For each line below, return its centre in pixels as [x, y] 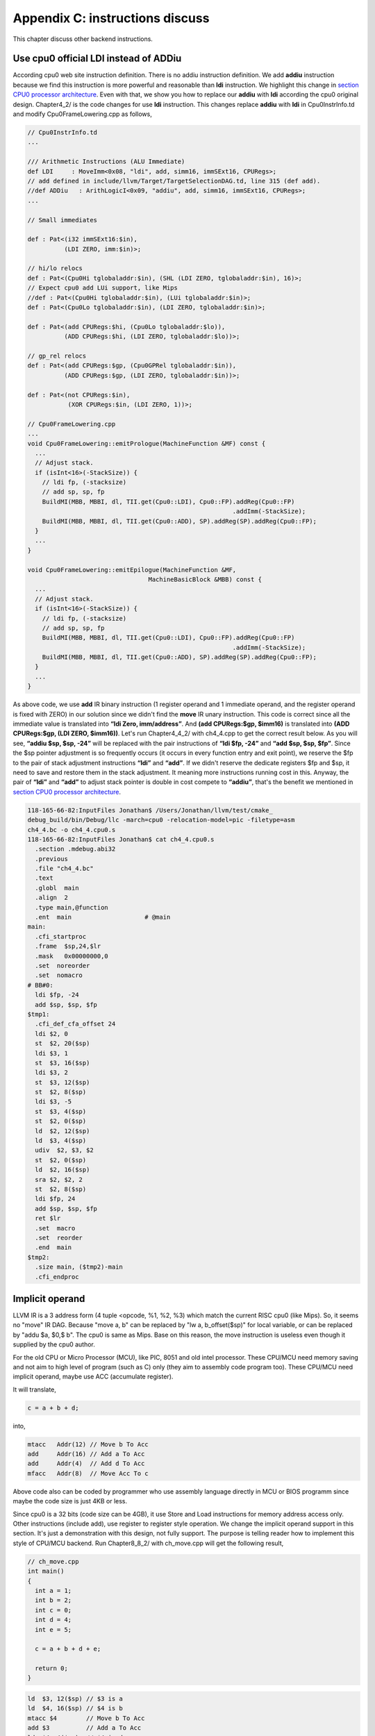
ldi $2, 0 [52, 1034]
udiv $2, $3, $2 [64, 1150]
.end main [53, 1247]
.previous [52, 859]
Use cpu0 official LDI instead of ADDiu [97, 59]
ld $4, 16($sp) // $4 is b [75, 1709]
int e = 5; [53, 1629]
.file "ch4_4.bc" [64, 869]
